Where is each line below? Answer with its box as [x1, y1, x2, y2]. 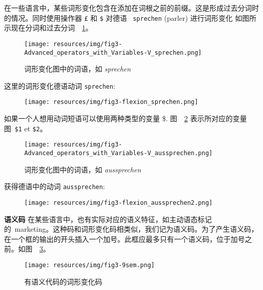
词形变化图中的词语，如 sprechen [24, 63, 131, 74]
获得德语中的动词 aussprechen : [4, 181, 105, 192]
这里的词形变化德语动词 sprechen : [4, 80, 115, 91]
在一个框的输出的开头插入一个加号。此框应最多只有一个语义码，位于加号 [4, 233, 245, 244]
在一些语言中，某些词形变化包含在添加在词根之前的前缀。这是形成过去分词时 [4, 3, 259, 13]
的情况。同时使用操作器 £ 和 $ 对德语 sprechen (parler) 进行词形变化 [4, 12, 233, 23]
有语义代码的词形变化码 [24, 276, 102, 286]
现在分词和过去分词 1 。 [11, 22, 93, 33]
